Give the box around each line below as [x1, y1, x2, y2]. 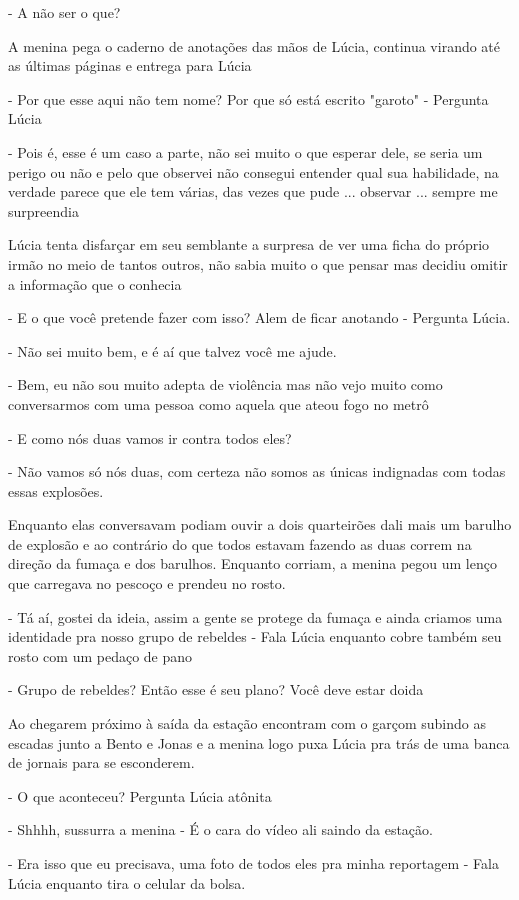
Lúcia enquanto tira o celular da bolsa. [8, 872, 246, 893]
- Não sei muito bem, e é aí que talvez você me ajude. [8, 340, 337, 361]
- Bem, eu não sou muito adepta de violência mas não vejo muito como [8, 374, 443, 395]
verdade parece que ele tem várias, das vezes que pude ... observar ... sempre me [8, 181, 498, 202]
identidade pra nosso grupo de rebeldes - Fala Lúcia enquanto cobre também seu [8, 626, 502, 647]
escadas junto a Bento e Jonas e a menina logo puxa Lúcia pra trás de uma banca [8, 732, 510, 753]
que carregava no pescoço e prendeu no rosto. [8, 573, 286, 594]
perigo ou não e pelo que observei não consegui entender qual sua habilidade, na [8, 161, 499, 182]
